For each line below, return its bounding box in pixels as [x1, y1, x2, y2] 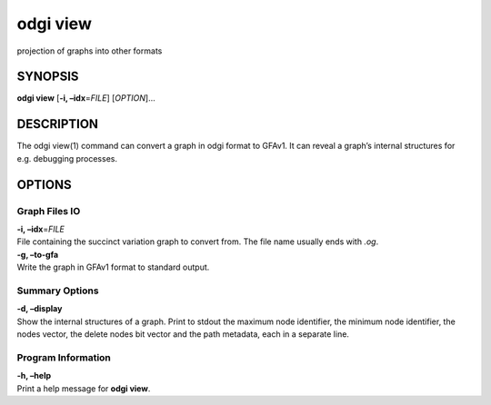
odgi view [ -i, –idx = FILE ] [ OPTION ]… [16, 93, 156, 104]
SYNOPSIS [16, 69, 79, 84]
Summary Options [16, 284, 99, 297]
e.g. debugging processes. [16, 153, 118, 163]
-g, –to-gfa [16, 249, 59, 260]
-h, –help [16, 370, 52, 381]
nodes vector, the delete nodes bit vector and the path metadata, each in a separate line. [16, 329, 350, 340]
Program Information [16, 351, 111, 363]
